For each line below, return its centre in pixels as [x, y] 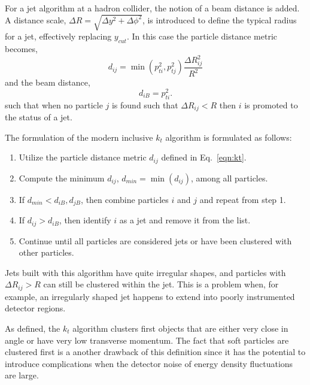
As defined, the [33, 328]
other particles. [46, 252]
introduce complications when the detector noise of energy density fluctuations [149, 363]
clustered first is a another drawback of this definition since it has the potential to [155, 352]
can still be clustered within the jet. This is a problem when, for [161, 284]
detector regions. [35, 308]
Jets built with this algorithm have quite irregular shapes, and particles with [145, 272]
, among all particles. [229, 178]
